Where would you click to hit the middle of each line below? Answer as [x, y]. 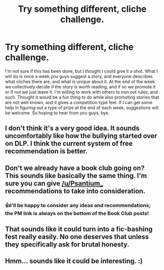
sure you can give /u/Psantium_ [54, 183]
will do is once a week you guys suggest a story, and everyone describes [79, 76]
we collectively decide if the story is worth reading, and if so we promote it [80, 86]
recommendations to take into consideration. [75, 191]
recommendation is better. [47, 151]
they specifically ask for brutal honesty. [67, 245]
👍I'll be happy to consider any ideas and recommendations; [78, 205]
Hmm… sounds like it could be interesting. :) [74, 261]
